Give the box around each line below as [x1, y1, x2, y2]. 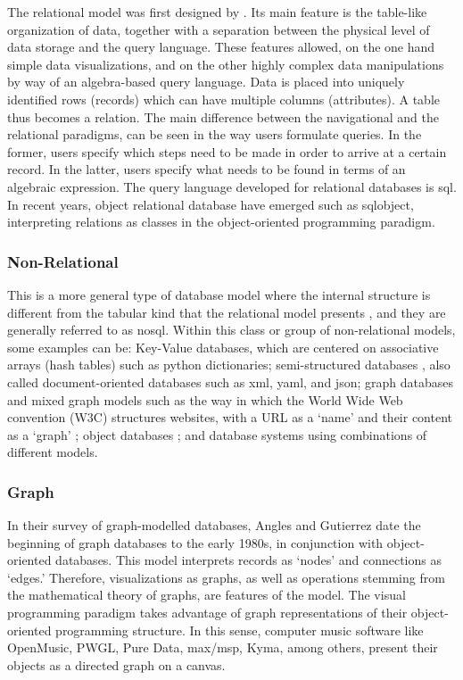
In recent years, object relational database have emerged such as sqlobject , [7, 195, 414, 213]
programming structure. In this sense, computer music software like [55, 620, 424, 639]
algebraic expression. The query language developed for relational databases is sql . [7, 177, 457, 195]
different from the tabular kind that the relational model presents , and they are [7, 303, 446, 321]
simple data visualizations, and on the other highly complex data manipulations [7, 54, 444, 73]
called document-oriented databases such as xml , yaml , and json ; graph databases [7, 372, 453, 391]
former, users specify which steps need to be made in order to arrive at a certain [7, 142, 447, 161]
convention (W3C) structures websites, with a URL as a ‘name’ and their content [7, 408, 453, 427]
